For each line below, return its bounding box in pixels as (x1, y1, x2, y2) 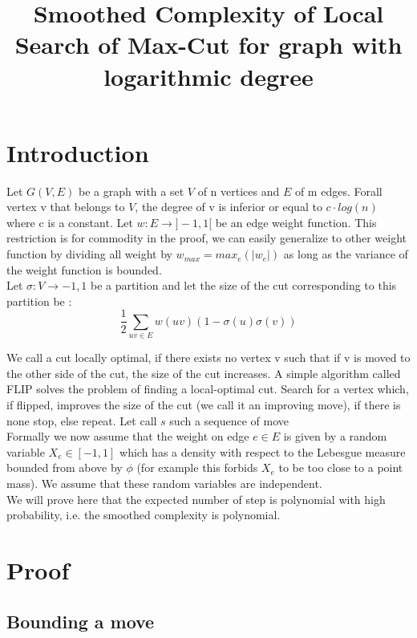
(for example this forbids (136, 459, 258, 476)
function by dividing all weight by (6, 246, 172, 262)
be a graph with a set (78, 182, 184, 199)
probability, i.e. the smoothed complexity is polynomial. (6, 506, 281, 523)
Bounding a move (6, 608, 155, 633)
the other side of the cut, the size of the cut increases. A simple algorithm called (6, 364, 401, 381)
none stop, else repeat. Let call (6, 412, 157, 429)
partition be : (6, 292, 72, 309)
